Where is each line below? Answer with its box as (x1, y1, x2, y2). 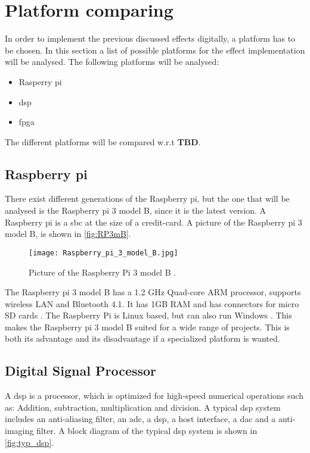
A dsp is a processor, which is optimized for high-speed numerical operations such (5, 389, 303, 402)
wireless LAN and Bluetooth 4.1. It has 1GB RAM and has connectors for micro (5, 297, 299, 310)
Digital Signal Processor (5, 361, 157, 380)
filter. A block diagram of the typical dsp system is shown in (36, 424, 258, 437)
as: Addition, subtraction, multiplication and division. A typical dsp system (5, 401, 281, 413)
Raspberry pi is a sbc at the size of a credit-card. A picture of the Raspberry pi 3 (5, 215, 302, 228)
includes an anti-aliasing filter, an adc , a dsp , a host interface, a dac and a (5, 413, 276, 425)
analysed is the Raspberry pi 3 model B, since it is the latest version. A (5, 204, 266, 217)
